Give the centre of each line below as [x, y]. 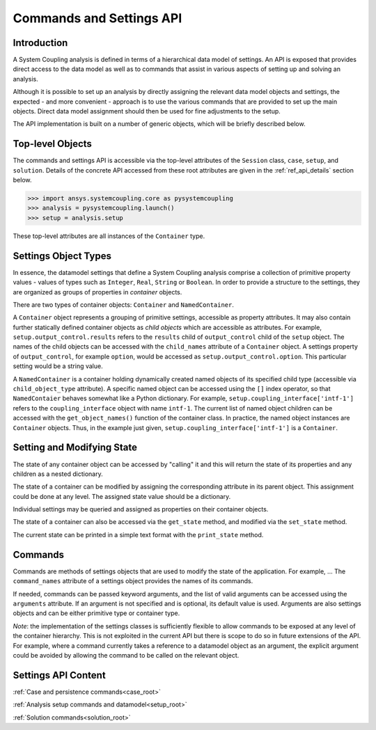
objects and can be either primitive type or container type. [96, 613]
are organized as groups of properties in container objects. [97, 292]
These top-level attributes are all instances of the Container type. [109, 236]
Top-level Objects [52, 144]
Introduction [40, 43]
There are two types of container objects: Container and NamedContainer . [124, 304]
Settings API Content [59, 675]
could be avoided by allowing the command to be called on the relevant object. [126, 655]
